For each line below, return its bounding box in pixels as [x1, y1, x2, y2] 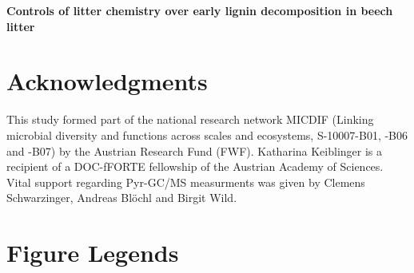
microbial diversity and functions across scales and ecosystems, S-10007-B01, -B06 [6, 126, 408, 143]
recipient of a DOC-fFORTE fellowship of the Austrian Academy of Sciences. [6, 158, 384, 175]
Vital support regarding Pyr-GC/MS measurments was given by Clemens [6, 173, 365, 190]
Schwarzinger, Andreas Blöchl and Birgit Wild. [6, 189, 237, 206]
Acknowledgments [6, 65, 208, 97]
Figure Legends [6, 236, 179, 269]
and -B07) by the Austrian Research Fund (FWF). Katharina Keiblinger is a [6, 142, 383, 159]
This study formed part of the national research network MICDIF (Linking [6, 111, 374, 128]
